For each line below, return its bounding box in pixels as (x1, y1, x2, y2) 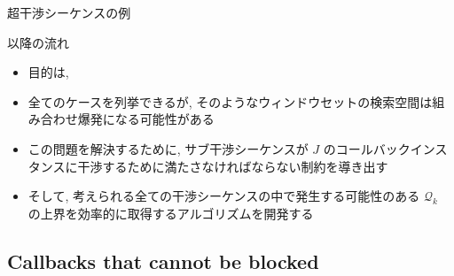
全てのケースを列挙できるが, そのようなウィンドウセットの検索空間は (27, 92, 433, 111)
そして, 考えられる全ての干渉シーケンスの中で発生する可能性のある (27, 187, 420, 205)
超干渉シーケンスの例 (7, 4, 131, 21)
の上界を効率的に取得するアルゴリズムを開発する (27, 203, 314, 222)
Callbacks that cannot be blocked (7, 247, 319, 274)
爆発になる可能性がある (77, 110, 215, 128)
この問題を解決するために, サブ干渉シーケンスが (27, 139, 309, 157)
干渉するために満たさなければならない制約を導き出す (77, 157, 388, 175)
